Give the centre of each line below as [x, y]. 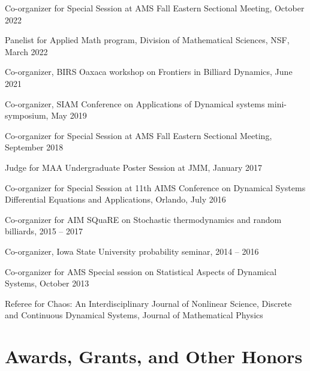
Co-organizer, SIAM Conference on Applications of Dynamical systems [135, 103]
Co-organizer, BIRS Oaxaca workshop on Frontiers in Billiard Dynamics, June [149, 72]
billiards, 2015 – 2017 [44, 231]
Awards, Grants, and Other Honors [154, 356]
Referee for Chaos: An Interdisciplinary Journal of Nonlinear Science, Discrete [148, 303]
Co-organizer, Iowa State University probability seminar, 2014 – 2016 [132, 251]
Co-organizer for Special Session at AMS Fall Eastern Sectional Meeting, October [155, 8]
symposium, [27, 115]
